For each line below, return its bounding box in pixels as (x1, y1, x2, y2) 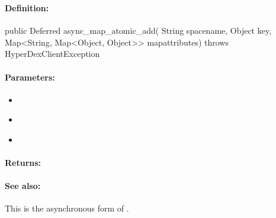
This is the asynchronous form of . (5, 202, 129, 214)
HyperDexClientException (5, 47, 100, 60)
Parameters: (5, 70, 55, 83)
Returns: (5, 156, 41, 169)
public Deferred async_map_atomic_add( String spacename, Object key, (5, 24, 272, 37)
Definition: (5, 1, 49, 14)
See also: (5, 179, 41, 192)
